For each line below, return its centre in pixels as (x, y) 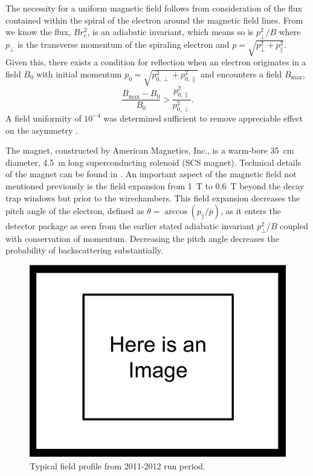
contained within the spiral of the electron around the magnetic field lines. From (154, 20)
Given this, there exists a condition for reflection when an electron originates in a (156, 62)
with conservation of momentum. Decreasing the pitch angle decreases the (142, 238)
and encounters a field (241, 73)
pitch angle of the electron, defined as (75, 211)
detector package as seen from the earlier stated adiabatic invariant (130, 226)
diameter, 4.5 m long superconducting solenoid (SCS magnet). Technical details (153, 162)
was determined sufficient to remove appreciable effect (203, 118)
